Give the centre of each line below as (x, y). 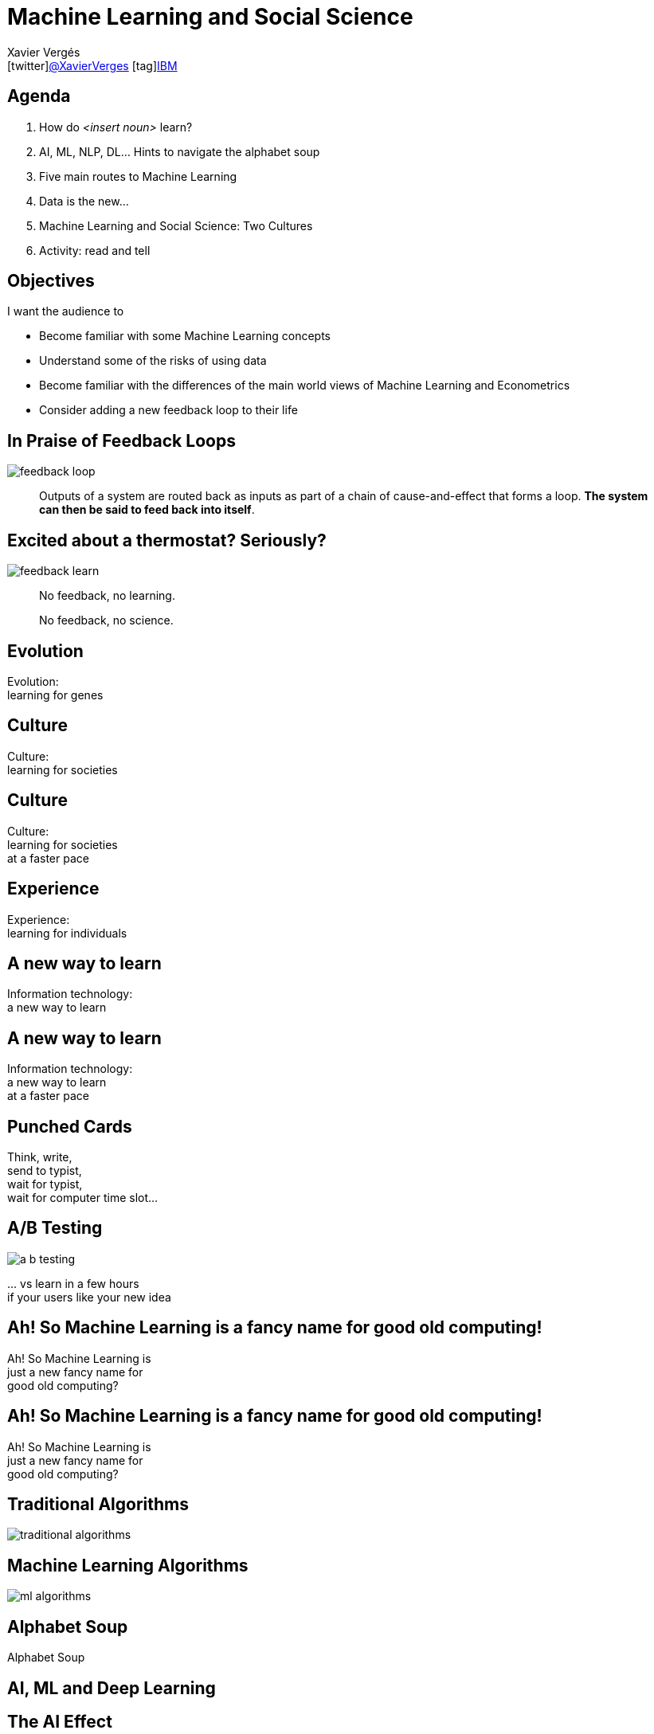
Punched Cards (70, 1126)
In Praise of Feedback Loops (121, 440)
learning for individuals (67, 933)
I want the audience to (66, 311)
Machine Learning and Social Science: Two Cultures (176, 225)
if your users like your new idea (89, 1297)
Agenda (39, 96)
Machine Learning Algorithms (128, 1565)
